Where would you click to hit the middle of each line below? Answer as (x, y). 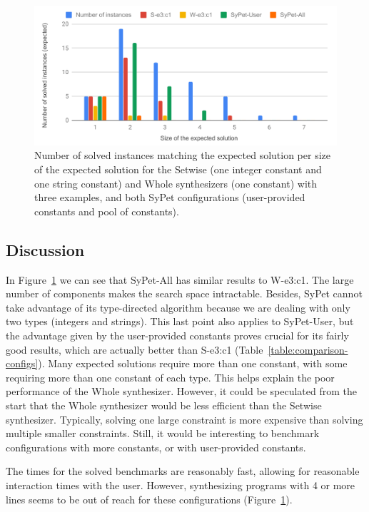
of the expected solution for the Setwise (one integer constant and (178, 169)
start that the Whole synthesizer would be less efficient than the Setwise (164, 405)
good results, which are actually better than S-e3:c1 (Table (135, 349)
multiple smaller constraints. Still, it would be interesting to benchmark (163, 433)
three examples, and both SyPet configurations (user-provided (170, 197)
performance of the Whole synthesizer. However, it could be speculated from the (181, 391)
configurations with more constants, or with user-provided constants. (156, 447)
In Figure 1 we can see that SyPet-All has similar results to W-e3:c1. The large (180, 279)
